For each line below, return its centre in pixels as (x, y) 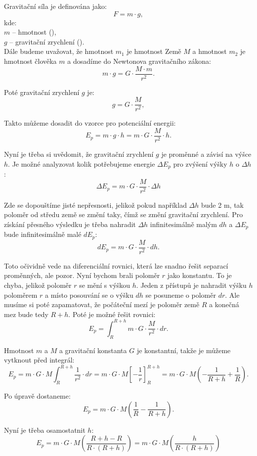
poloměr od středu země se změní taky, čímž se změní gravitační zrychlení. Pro (124, 214)
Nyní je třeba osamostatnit (45, 430)
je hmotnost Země (154, 51)
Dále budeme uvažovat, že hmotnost (59, 51)
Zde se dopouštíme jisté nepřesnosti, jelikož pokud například (95, 205)
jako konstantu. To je (199, 275)
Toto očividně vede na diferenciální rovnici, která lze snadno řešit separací (116, 265)
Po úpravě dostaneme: (37, 396)
